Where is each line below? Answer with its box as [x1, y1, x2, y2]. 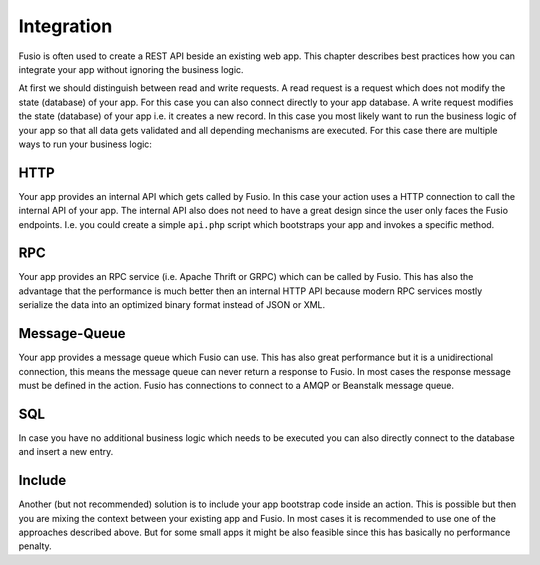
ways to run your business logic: [18, 138, 152, 150]
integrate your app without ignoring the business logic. [18, 63, 244, 75]
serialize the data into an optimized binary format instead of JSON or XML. [18, 299, 326, 311]
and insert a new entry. [18, 446, 114, 458]
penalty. [18, 540, 52, 552]
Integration [18, 15, 113, 37]
